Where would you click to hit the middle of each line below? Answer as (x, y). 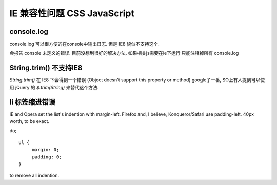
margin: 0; (46, 150)
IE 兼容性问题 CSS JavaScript (72, 13)
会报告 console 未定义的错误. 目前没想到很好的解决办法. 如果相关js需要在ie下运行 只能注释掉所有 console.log (124, 53)
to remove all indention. (34, 176)
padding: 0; (47, 157)
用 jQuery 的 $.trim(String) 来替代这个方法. (54, 87)
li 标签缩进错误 (33, 102)
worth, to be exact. (29, 121)
